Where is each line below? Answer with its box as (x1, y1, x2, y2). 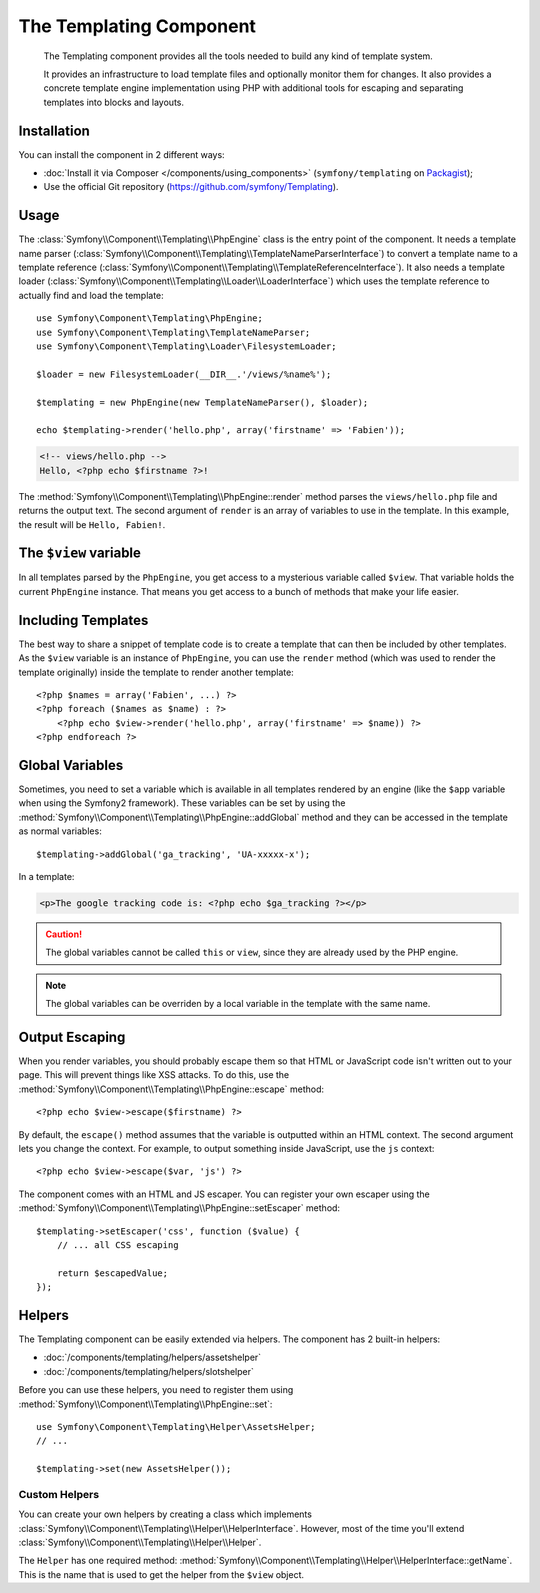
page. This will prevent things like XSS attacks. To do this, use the (18, 1069, 290, 1081)
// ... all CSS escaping (56, 1239, 179, 1250)
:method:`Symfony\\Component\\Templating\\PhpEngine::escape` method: (18, 1083, 325, 1095)
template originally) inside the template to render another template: (18, 666, 294, 678)
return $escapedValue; (56, 1267, 169, 1279)
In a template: (18, 870, 75, 882)
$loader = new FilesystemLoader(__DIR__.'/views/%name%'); (36, 368, 332, 380)
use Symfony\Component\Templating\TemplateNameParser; (36, 326, 311, 338)
